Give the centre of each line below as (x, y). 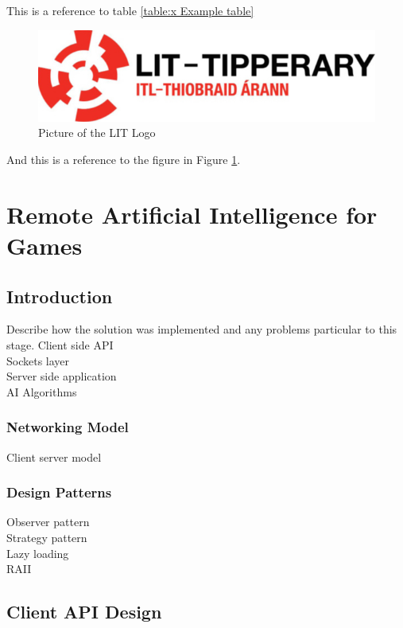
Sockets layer (38, 360)
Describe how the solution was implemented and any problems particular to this (202, 329)
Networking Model (68, 427)
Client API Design (84, 612)
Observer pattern (48, 522)
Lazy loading (38, 553)
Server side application (62, 376)
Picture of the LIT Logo (97, 133)
